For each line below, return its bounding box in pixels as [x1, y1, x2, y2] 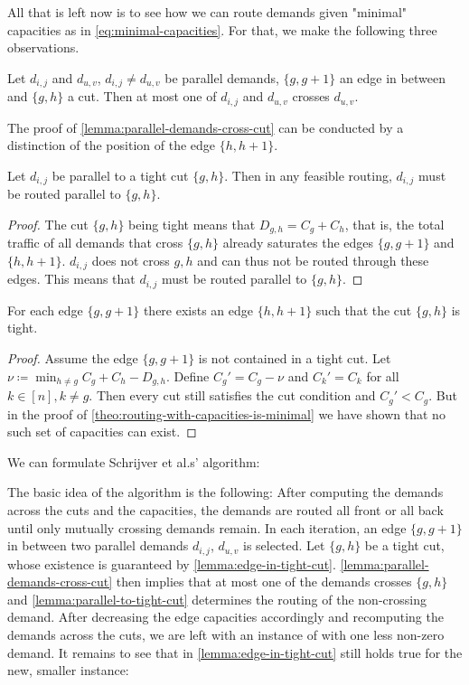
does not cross [91, 250, 170, 269]
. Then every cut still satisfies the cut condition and [89, 386, 376, 405]
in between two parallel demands [7, 536, 189, 555]
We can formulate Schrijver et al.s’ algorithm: [7, 452, 260, 471]
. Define [166, 366, 210, 385]
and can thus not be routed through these [197, 250, 429, 269]
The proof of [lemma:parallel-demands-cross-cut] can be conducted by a [7, 117, 404, 136]
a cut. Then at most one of [67, 87, 217, 106]
